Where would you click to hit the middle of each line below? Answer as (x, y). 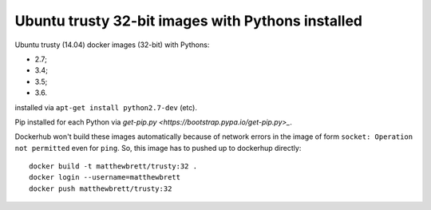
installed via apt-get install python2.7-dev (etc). (106, 107)
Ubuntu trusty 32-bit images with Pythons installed (189, 21)
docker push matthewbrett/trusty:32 (101, 188)
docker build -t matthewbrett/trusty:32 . (113, 166)
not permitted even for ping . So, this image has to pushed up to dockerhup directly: (158, 148)
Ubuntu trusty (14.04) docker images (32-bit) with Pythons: (112, 45)
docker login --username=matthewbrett (105, 177)
